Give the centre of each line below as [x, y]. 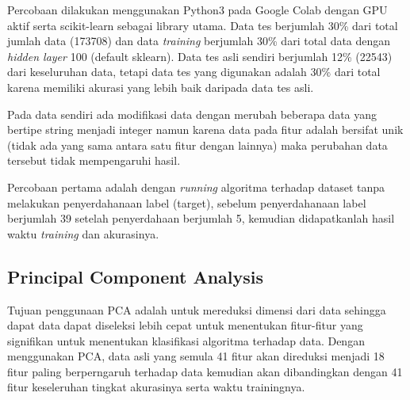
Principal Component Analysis [135, 276]
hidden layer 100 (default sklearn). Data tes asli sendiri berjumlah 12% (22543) [200, 56]
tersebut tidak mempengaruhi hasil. [94, 160]
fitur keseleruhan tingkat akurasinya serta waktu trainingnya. [156, 387]
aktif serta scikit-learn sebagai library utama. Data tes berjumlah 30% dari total [203, 25]
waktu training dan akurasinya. [83, 233]
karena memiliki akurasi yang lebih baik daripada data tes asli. [161, 87]
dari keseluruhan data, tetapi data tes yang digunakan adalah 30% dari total [194, 72]
